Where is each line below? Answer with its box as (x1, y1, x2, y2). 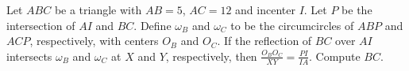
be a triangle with (54, 2, 142, 17)
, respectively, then (165, 47, 257, 64)
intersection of (6, 17, 75, 33)
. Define (133, 17, 172, 33)
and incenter (235, 2, 295, 17)
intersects (6, 47, 52, 64)
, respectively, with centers (29, 32, 159, 49)
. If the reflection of (217, 32, 312, 49)
